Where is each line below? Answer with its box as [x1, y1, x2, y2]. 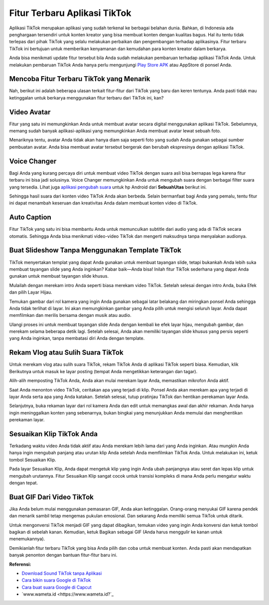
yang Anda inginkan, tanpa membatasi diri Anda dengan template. [9, 335, 145, 341]
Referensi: [9, 561, 31, 567]
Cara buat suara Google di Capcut [21, 584, 92, 590]
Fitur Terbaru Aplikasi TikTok [9, 7, 132, 18]
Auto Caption [9, 213, 52, 221]
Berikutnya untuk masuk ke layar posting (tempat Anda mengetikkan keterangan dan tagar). [9, 368, 198, 374]
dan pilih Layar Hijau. [9, 289, 52, 296]
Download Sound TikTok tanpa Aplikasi [21, 570, 102, 576]
